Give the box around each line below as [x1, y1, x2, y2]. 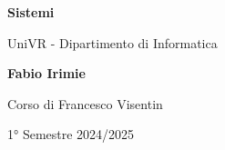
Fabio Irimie [7, 64, 86, 83]
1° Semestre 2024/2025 [7, 125, 135, 144]
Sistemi [7, 3, 55, 21]
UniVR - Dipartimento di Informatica [7, 33, 218, 52]
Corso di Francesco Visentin [7, 94, 163, 113]
